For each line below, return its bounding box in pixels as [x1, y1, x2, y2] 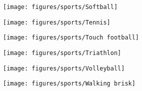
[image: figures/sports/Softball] [3, 3, 118, 10]
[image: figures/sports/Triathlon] [3, 49, 121, 56]
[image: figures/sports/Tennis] [3, 18, 110, 26]
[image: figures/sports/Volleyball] [3, 64, 125, 72]
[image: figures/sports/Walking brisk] [3, 80, 135, 87]
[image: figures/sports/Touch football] [3, 34, 139, 41]
